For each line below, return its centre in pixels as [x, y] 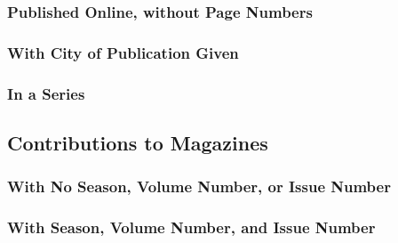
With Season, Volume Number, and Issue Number [191, 227]
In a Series [46, 93]
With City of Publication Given [123, 52]
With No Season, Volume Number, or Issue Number [199, 186]
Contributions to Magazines [138, 142]
